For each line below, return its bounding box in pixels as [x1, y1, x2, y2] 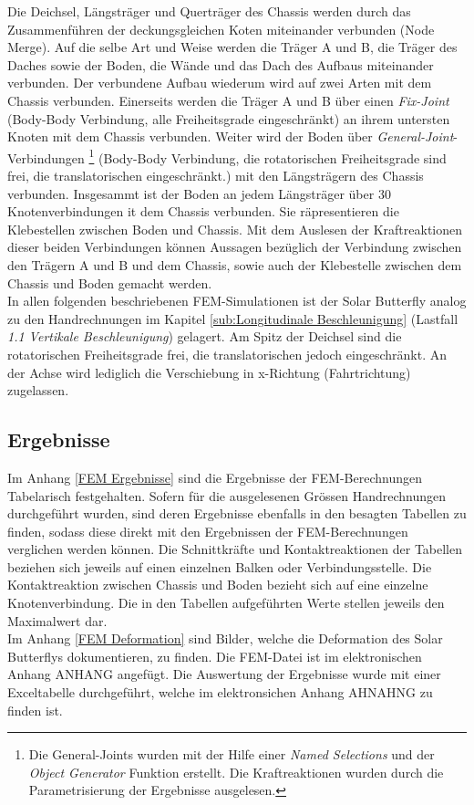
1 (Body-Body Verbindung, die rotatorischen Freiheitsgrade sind [88, 145, 447, 167]
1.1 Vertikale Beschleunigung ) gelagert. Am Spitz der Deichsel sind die [7, 327, 402, 346]
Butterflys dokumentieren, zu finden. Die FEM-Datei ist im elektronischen [7, 646, 422, 665]
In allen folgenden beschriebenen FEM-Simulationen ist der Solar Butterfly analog [7, 291, 467, 310]
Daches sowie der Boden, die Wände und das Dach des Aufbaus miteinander [7, 55, 434, 74]
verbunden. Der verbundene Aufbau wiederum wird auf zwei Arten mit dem [7, 73, 432, 92]
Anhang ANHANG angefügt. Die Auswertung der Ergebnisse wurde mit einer [7, 664, 441, 684]
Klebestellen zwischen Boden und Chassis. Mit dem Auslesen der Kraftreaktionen [7, 219, 462, 238]
